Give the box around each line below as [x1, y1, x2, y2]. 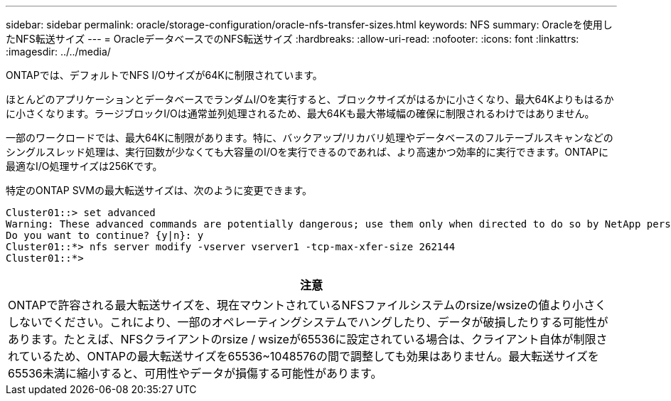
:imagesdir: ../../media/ [6, 46, 111, 58]
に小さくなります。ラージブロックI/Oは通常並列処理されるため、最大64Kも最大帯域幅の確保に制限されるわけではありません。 [6, 107, 595, 119]
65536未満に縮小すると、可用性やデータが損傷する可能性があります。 [8, 366, 382, 380]
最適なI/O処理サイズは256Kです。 [6, 160, 163, 172]
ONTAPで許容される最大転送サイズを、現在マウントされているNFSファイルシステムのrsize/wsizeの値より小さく [8, 298, 606, 312]
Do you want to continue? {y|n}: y [6, 230, 204, 241]
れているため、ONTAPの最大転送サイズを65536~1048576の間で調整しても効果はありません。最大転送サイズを [8, 349, 599, 363]
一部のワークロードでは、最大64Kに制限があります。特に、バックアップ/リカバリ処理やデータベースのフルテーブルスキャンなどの [6, 132, 613, 144]
